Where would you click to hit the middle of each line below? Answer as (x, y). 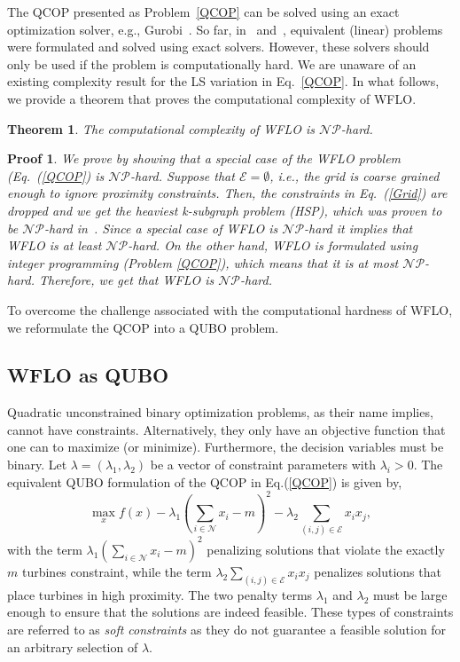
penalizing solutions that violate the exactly (326, 549)
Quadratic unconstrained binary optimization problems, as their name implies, (220, 412)
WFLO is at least (55, 245)
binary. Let (37, 465)
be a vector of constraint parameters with (263, 465)
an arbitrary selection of (73, 646)
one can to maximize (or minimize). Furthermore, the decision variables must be (226, 447)
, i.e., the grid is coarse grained (355, 175)
